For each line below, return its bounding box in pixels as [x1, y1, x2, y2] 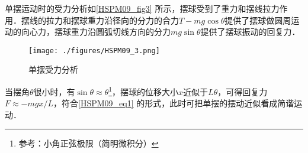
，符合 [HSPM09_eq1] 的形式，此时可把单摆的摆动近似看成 [53, 97, 278, 109]
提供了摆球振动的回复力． [200, 25, 300, 38]
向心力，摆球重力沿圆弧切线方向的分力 [21, 25, 171, 38]
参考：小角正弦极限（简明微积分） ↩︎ [18, 137, 159, 149]
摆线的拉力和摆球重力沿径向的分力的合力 [21, 14, 179, 26]
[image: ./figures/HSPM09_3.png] [28, 46, 160, 55]
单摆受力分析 [28, 63, 78, 76]
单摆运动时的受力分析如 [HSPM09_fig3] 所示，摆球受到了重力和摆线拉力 [5, 2, 280, 14]
